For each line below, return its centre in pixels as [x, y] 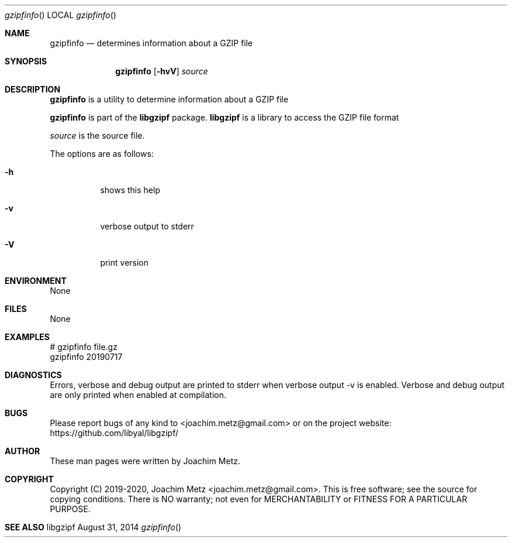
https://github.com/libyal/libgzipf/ [114, 433]
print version [124, 263]
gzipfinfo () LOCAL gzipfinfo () [60, 15]
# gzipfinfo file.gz [84, 347]
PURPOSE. [70, 509]
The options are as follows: [102, 154]
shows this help [130, 190]
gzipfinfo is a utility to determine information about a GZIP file [169, 99]
